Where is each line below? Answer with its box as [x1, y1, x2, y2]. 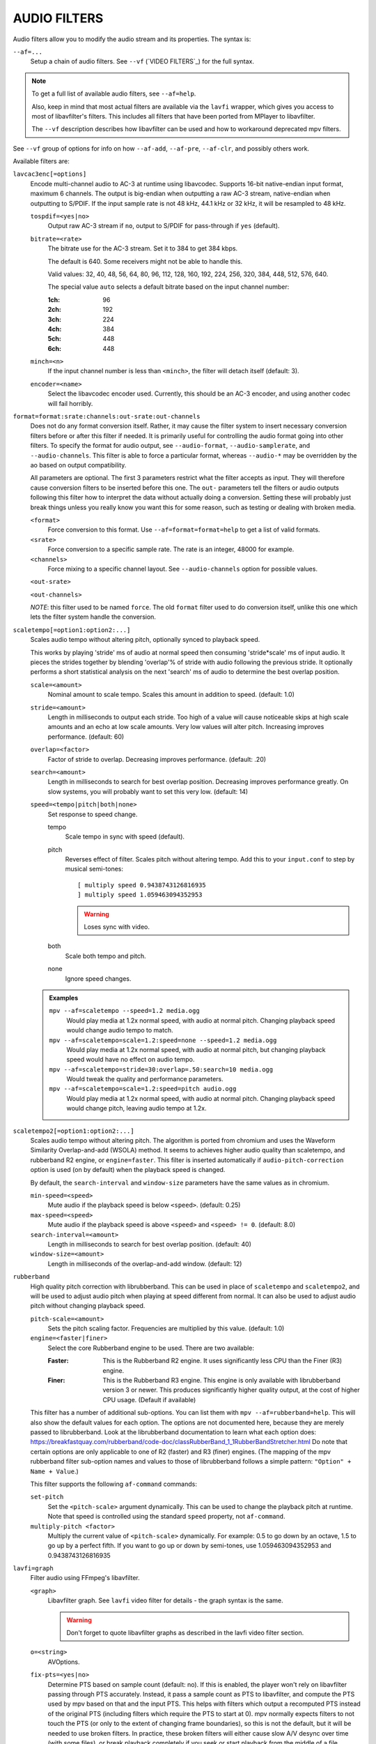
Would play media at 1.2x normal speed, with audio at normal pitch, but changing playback [66, 1045, 327, 1053]
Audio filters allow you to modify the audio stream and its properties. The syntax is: [13, 35, 251, 43]
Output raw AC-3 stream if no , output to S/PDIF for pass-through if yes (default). [47, 222, 280, 230]
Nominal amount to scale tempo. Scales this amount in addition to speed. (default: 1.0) [47, 691, 295, 699]
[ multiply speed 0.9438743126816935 [77, 881, 207, 889]
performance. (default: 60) [47, 732, 125, 741]
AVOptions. [47, 1657, 80, 1666]
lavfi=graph [13, 1565, 54, 1572]
